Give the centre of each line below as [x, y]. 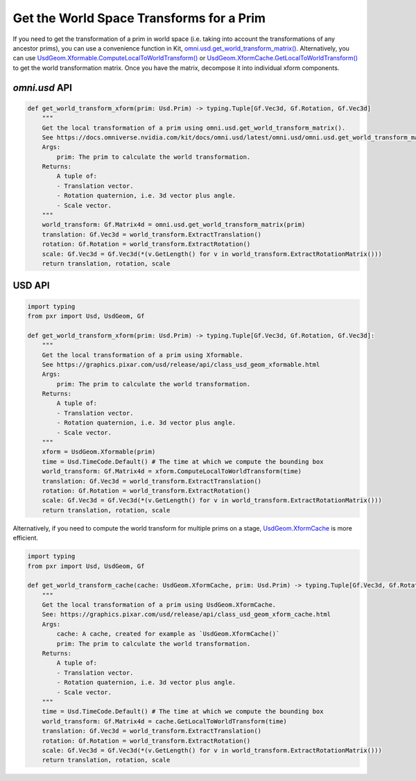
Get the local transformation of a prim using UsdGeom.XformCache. [159, 605]
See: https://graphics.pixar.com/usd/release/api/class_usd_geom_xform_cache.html [187, 615]
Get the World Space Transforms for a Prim [139, 18]
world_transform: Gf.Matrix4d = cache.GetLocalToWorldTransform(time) [165, 721]
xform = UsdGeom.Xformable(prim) [99, 452]
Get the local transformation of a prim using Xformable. [142, 355]
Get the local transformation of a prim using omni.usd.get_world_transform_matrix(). [194, 128]
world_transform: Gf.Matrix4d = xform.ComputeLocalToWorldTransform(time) [172, 471]
